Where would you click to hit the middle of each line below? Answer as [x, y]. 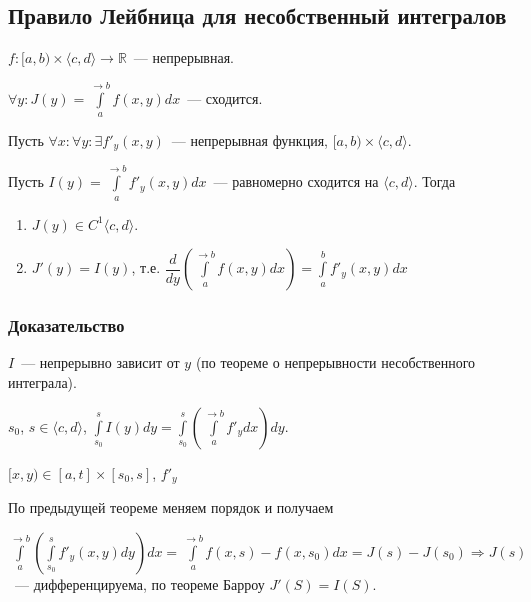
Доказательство [66, 325]
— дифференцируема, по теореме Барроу [139, 583]
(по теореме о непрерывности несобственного [335, 362]
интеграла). [42, 382]
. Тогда [434, 181]
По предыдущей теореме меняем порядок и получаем [171, 507]
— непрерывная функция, [249, 139]
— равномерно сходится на [296, 181]
